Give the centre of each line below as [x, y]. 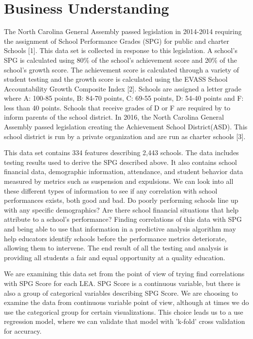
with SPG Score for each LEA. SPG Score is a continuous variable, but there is [122, 283]
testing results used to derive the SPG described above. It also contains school [120, 162]
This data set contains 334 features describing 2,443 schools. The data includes [121, 152]
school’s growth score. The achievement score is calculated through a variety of [122, 69]
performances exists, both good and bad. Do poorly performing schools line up [121, 200]
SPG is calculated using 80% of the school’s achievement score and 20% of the [120, 60]
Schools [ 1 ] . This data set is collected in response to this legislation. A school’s [121, 50]
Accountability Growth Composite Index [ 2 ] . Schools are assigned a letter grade [123, 88]
